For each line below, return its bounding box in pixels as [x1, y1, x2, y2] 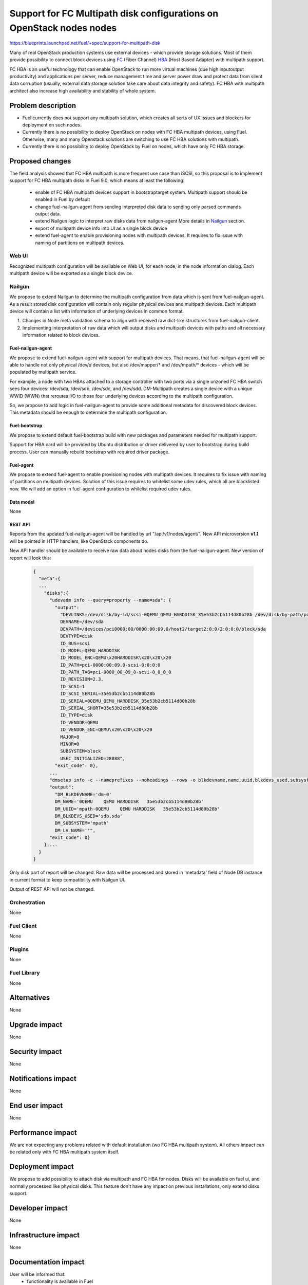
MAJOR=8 [60, 734, 80, 740]
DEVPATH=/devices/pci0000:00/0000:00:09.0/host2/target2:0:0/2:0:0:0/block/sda [60, 626, 266, 632]
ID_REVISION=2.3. [60, 676, 104, 682]
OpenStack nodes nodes [9, 22, 117, 33]
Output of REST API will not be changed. [9, 886, 95, 892]
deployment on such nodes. [22, 121, 82, 128]
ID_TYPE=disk [60, 712, 93, 718]
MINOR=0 [60, 741, 80, 747]
